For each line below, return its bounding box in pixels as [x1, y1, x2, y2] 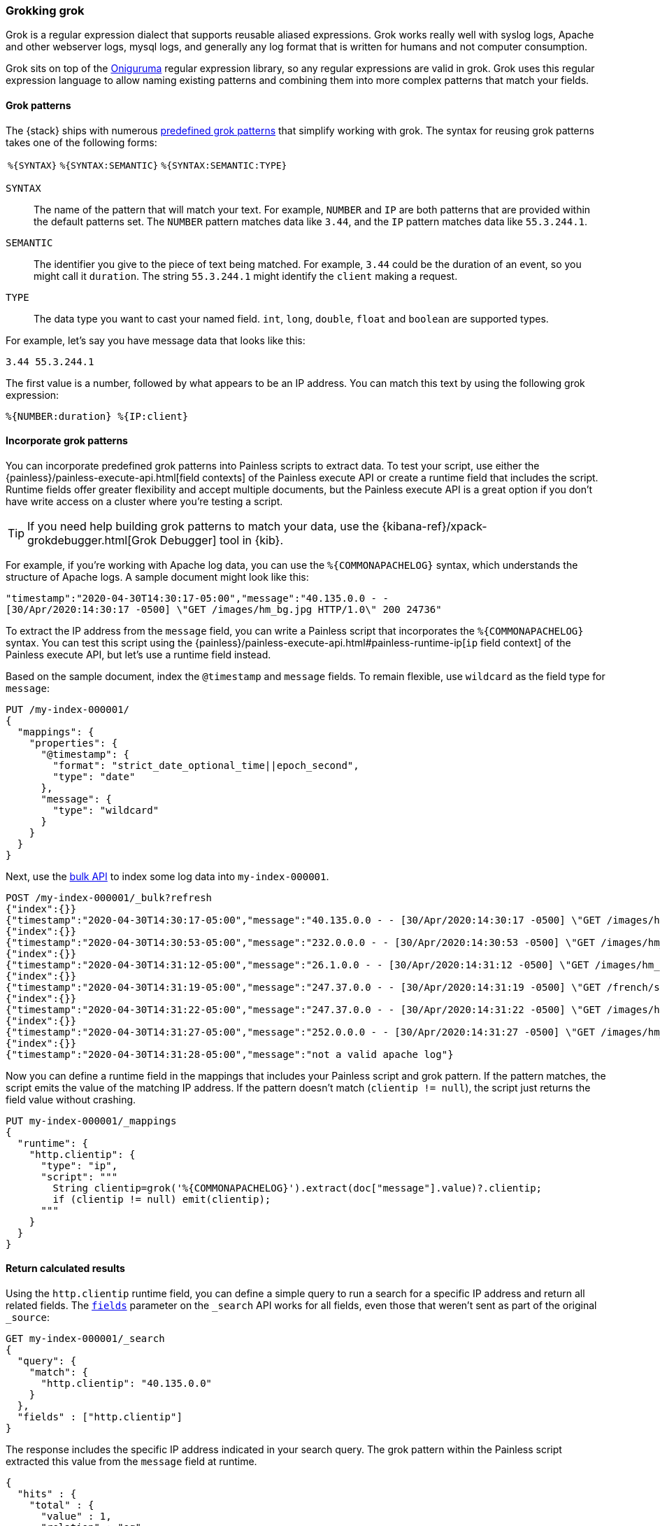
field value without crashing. [6, 1093, 136, 1105]
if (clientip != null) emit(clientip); [52, 1193, 271, 1205]
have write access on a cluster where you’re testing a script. [6, 495, 283, 507]
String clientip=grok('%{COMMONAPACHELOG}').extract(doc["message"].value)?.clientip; [52, 1182, 543, 1194]
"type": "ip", [41, 1159, 118, 1171]
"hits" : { [17, 1488, 77, 1500]
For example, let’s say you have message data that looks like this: [6, 334, 306, 346]
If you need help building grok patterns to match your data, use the [27, 518, 380, 533]
